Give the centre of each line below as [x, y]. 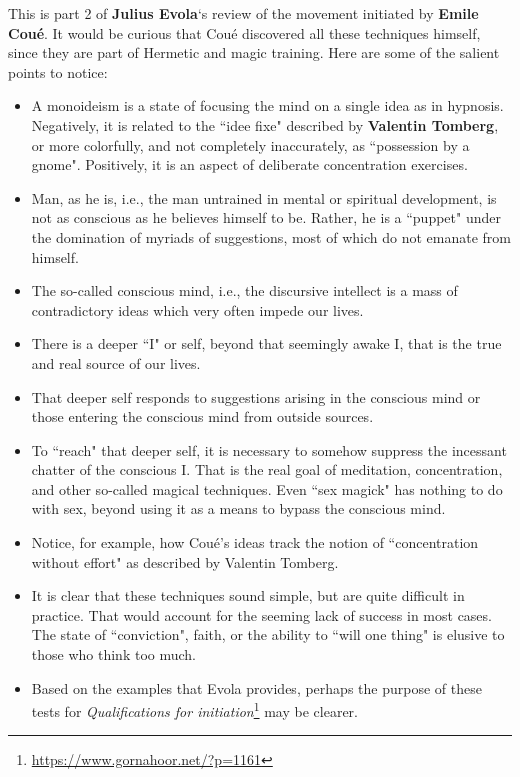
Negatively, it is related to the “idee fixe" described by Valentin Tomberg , [265, 124]
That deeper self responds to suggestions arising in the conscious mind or [256, 396]
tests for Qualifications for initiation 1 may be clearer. [194, 709]
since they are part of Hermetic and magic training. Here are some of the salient [254, 52]
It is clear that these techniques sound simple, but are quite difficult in [248, 595]
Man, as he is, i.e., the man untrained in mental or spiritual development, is [264, 197]
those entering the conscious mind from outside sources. [202, 416]
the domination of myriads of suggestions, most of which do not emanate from [271, 236]
